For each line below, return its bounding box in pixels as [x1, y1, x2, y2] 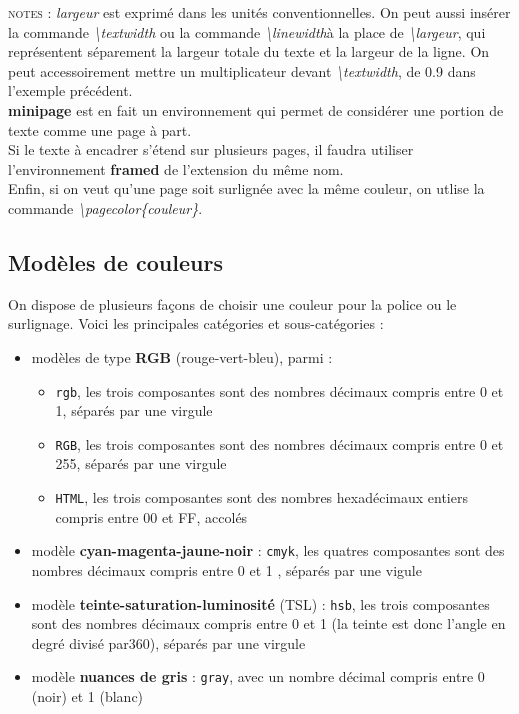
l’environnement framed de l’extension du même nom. [8, 158, 344, 179]
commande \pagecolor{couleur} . [8, 197, 203, 218]
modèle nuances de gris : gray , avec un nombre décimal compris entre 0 [31, 666, 485, 687]
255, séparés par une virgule [55, 453, 227, 474]
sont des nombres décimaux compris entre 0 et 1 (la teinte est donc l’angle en [31, 613, 506, 634]
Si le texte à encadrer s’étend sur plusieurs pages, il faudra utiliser [8, 139, 414, 160]
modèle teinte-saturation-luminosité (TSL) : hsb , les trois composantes [31, 593, 490, 614]
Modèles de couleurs [8, 246, 223, 277]
